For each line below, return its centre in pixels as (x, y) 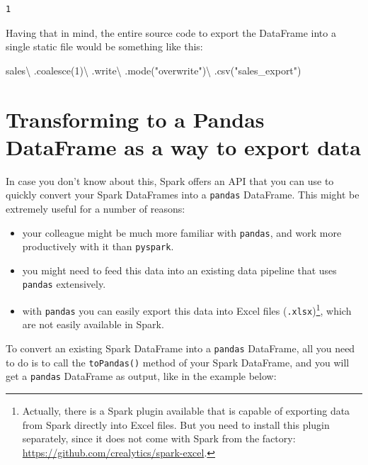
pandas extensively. (64, 284)
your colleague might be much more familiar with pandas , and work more (182, 232)
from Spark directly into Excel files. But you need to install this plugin (176, 424)
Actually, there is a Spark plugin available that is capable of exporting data (186, 410)
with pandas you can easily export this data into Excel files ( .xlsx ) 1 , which (187, 309)
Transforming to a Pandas (135, 119)
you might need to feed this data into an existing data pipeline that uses (179, 270)
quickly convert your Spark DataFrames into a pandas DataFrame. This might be (183, 195)
